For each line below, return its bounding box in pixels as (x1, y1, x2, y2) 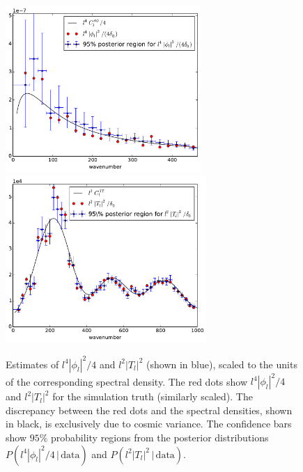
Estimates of (6, 356, 59, 371)
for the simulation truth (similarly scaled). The (52, 389, 253, 404)
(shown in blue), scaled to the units (146, 356, 297, 371)
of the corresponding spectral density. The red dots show (6, 374, 248, 388)
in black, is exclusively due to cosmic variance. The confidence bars (6, 416, 292, 431)
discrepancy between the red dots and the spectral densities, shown (6, 402, 293, 417)
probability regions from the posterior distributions (51, 430, 269, 444)
